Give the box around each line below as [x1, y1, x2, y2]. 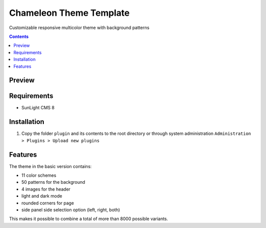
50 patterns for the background [21, 179, 86, 185]
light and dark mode [21, 193, 63, 199]
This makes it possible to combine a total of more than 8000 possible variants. [9, 216, 168, 222]
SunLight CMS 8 [21, 105, 55, 111]
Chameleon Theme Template [9, 7, 130, 18]
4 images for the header [21, 186, 71, 192]
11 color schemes [21, 172, 57, 178]
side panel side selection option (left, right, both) [21, 207, 120, 213]
